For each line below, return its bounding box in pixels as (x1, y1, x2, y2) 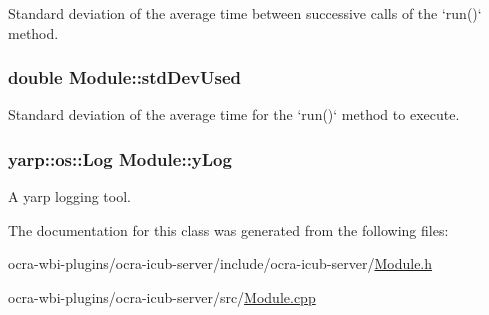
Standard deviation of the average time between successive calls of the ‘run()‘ (8, 3, 482, 23)
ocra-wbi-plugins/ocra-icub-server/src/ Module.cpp (8, 287, 316, 307)
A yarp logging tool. (8, 186, 131, 207)
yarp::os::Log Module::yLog (8, 146, 232, 171)
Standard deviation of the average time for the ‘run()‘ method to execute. (8, 104, 460, 125)
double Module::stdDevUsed (8, 65, 242, 90)
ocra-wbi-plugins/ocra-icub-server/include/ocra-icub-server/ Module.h (8, 253, 433, 274)
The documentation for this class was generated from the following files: (8, 219, 449, 240)
